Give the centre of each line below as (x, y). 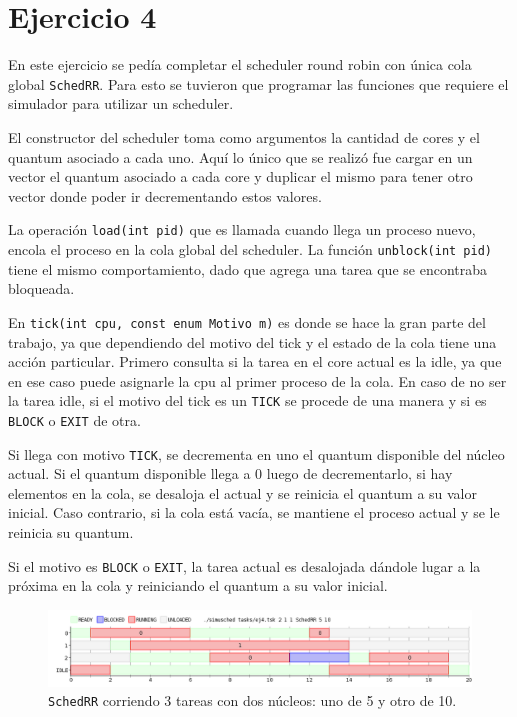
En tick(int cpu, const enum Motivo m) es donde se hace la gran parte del (247, 321)
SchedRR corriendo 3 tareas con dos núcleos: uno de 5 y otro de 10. (252, 700)
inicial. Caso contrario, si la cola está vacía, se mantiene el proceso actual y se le (254, 512)
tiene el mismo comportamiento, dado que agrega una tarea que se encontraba (247, 268)
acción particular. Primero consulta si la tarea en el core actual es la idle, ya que (255, 361)
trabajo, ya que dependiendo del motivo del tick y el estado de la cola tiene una (252, 341)
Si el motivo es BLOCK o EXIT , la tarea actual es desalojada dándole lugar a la (244, 565)
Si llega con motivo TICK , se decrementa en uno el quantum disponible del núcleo (256, 453)
